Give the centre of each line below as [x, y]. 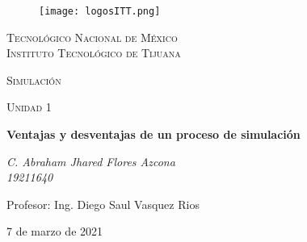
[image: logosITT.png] [100, 11]
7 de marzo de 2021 [55, 231]
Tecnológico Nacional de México [92, 37]
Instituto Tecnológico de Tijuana [94, 53]
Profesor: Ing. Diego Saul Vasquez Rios [103, 204]
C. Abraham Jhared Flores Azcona [91, 161]
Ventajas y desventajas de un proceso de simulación [153, 134]
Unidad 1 [29, 107]
